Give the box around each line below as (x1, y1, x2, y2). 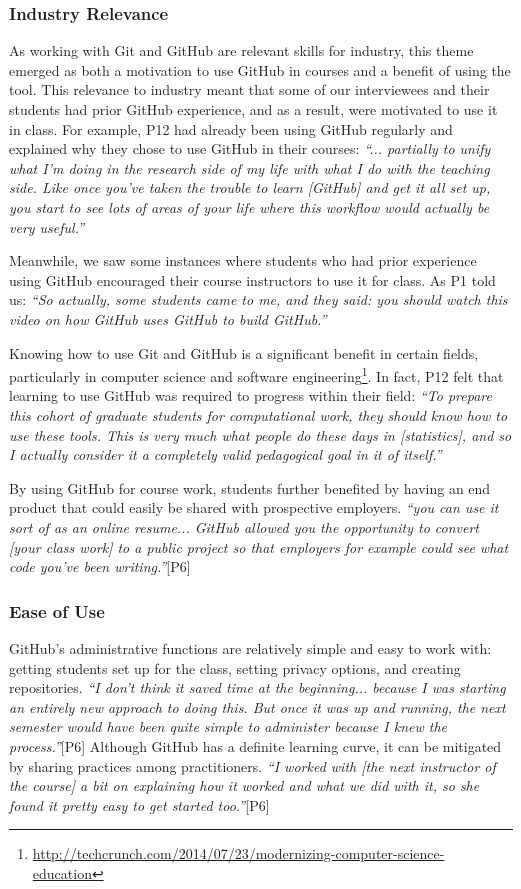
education (32, 862, 92, 883)
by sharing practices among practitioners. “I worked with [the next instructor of (9, 755, 496, 776)
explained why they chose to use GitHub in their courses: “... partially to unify (9, 138, 491, 159)
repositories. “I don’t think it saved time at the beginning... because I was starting (9, 677, 506, 698)
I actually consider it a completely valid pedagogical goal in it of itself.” (9, 444, 442, 465)
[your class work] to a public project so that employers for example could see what (9, 536, 509, 557)
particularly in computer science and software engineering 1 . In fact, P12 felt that (9, 363, 504, 386)
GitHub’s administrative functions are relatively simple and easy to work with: (9, 637, 492, 658)
